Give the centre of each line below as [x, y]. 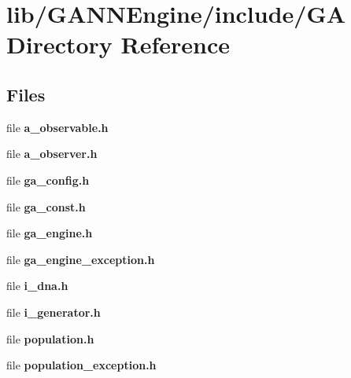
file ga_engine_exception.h [81, 259]
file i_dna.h [37, 286]
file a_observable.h [57, 127]
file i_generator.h [54, 312]
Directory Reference [118, 44]
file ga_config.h [48, 180]
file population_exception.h [81, 365]
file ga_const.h [46, 206]
